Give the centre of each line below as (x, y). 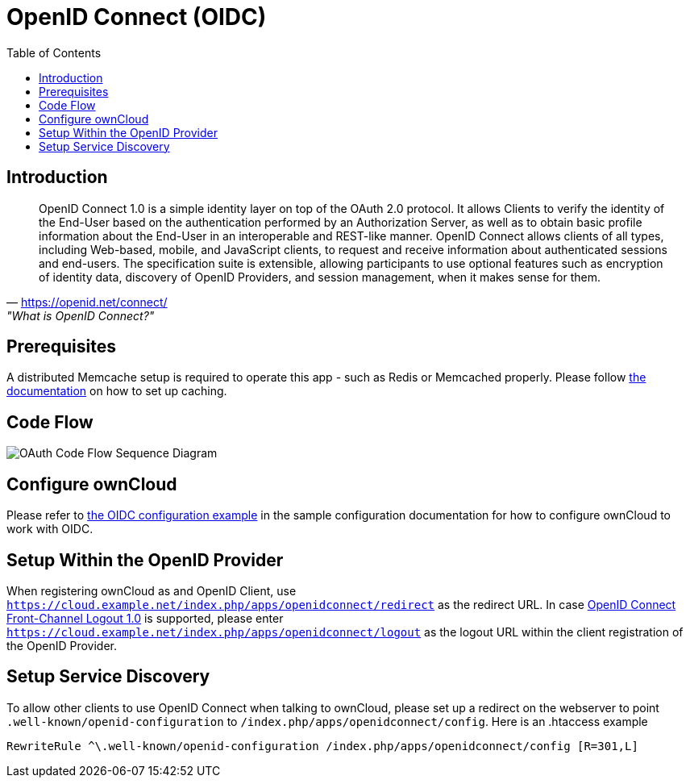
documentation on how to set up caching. (117, 391)
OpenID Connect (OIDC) (137, 17)
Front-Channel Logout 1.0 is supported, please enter (145, 618)
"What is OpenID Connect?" (81, 315)
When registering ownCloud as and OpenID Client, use (152, 590)
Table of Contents (54, 52)
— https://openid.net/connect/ (87, 302)
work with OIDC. (50, 529)
